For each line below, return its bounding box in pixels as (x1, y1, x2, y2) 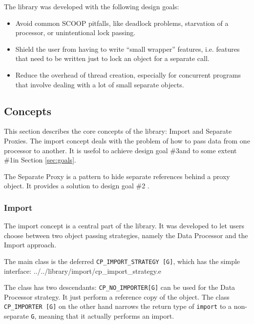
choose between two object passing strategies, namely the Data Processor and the (4, 230, 248, 240)
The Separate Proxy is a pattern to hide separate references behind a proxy (4, 171, 230, 181)
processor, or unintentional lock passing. (15, 27, 136, 38)
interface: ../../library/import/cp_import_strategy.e (4, 265, 161, 276)
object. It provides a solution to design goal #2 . (4, 181, 149, 191)
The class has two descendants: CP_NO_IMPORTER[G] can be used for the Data (4, 282, 235, 292)
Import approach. (4, 240, 57, 250)
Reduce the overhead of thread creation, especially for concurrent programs (15, 69, 241, 80)
